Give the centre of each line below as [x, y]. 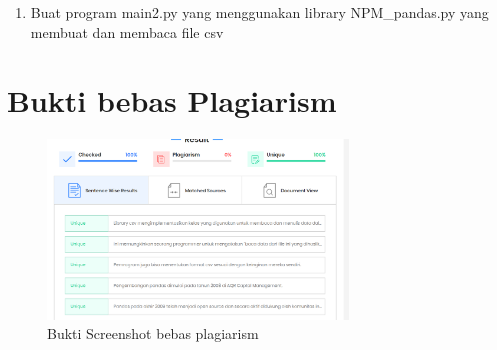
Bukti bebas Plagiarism [172, 100]
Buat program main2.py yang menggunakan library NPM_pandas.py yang [259, 12]
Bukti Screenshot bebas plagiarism [153, 333]
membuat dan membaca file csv [127, 31]
